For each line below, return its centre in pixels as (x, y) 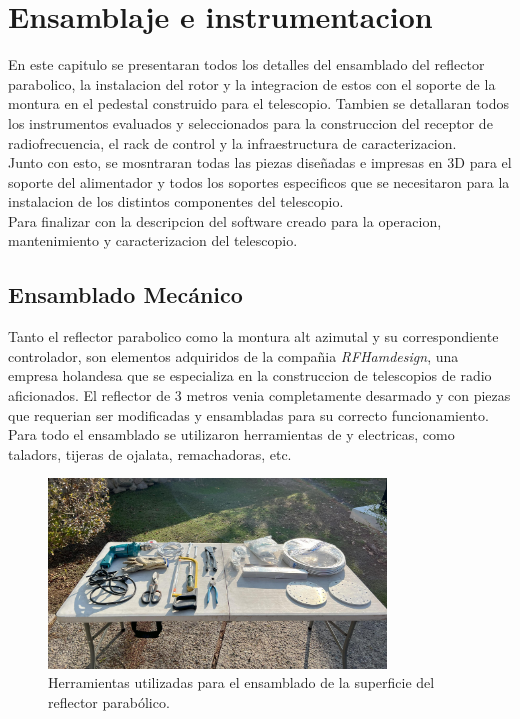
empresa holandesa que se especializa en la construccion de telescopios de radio (250, 375)
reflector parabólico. (109, 702)
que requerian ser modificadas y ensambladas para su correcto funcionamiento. (248, 414)
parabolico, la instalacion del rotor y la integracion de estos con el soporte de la (252, 83)
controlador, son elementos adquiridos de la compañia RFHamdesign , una (233, 355)
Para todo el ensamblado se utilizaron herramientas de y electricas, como (231, 434)
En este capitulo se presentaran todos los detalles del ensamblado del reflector (246, 64)
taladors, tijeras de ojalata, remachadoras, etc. (150, 453)
